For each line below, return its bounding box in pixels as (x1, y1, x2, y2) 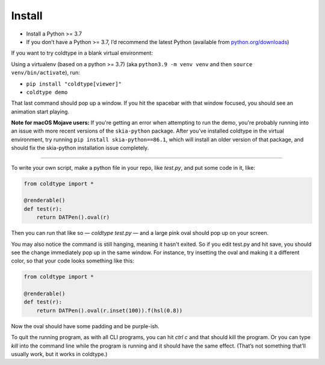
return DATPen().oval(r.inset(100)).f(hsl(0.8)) (36, 307, 183, 314)
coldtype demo (26, 89, 68, 96)
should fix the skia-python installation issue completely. (11, 145, 149, 152)
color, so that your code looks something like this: (11, 257, 135, 264)
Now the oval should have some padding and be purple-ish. (11, 322, 159, 329)
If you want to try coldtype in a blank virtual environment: (11, 49, 153, 57)
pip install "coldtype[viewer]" (26, 80, 122, 87)
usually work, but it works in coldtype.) (11, 351, 108, 358)
